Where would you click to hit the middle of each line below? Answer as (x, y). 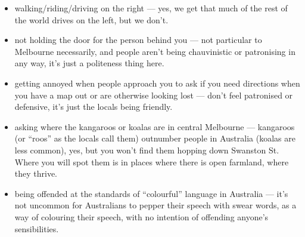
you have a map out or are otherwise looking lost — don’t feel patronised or (154, 95)
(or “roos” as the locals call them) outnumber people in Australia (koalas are (155, 138)
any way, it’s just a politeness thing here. (89, 63)
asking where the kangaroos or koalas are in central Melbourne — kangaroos (155, 126)
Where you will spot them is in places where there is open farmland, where (152, 161)
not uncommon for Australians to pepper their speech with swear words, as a (155, 205)
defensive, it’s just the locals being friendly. (94, 107)
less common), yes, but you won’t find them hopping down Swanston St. (147, 150)
